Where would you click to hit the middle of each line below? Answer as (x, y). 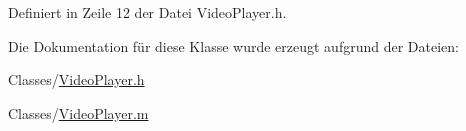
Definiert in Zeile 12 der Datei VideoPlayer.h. (147, 12)
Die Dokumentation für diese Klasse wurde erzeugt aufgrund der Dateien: (233, 45)
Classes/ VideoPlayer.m (78, 112)
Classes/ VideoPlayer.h (76, 79)
